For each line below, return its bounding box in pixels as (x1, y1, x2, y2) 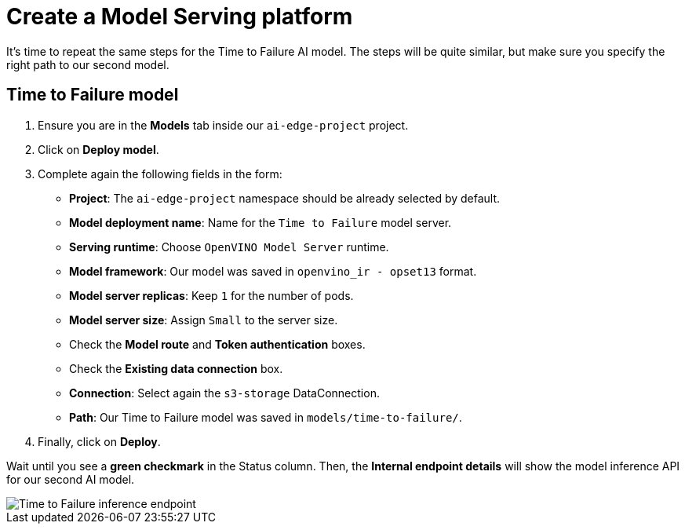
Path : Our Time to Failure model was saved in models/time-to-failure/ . (69, 410, 462, 424)
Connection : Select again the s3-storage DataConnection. (69, 386, 380, 400)
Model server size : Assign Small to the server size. (69, 313, 338, 327)
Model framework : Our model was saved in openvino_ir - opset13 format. (69, 264, 477, 278)
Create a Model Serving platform (6, 3, 353, 30)
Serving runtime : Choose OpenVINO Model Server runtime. (69, 239, 389, 254)
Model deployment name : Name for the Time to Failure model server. (69, 215, 452, 229)
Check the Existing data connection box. (69, 361, 283, 375)
